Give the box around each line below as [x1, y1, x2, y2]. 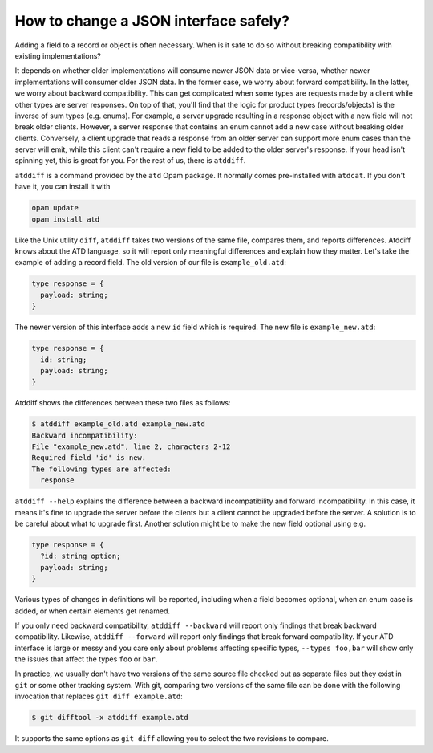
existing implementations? [14, 51, 102, 60]
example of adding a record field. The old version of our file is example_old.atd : [14, 258, 286, 267]
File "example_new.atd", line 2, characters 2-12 [31, 442, 231, 451]
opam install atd [31, 214, 100, 224]
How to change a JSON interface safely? [14, 12, 290, 30]
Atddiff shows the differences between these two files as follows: [14, 398, 231, 408]
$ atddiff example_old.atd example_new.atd [31, 420, 206, 429]
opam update [31, 203, 79, 213]
